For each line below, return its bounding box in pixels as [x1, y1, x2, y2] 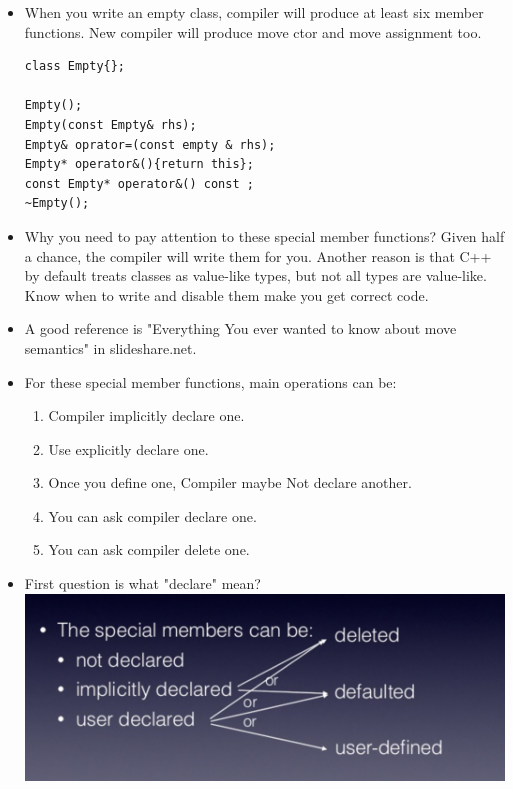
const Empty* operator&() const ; [24, 176, 254, 191]
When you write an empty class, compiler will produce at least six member [24, 2, 484, 22]
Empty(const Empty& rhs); [24, 117, 197, 132]
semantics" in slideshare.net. [24, 337, 197, 358]
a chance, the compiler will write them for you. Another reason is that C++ [24, 245, 492, 266]
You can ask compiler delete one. [48, 539, 250, 560]
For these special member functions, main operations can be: [24, 371, 397, 392]
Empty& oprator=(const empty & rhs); [24, 137, 276, 152]
